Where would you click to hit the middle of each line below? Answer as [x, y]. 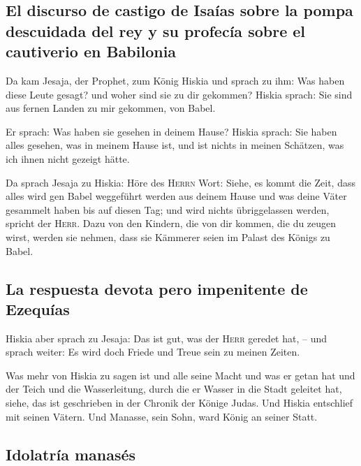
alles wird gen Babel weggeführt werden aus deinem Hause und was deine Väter [176, 196]
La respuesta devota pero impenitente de [157, 288]
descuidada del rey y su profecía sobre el [156, 30]
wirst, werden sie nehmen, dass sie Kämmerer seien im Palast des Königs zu [168, 236]
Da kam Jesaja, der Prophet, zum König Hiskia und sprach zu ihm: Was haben [175, 80]
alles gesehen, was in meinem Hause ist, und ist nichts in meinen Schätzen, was [175, 145]
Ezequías [38, 308]
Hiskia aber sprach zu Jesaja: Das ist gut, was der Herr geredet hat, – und [167, 338]
